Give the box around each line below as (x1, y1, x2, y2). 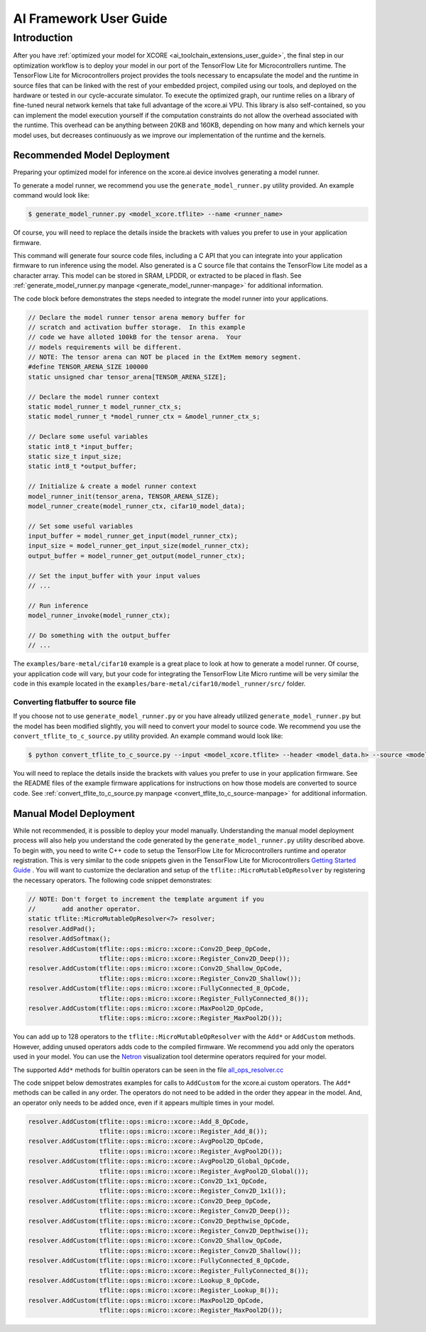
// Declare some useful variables (28, 433, 148, 440)
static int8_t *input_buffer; (28, 443, 133, 450)
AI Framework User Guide (13, 11, 168, 26)
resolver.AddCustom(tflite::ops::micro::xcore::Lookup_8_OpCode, (28, 1276, 261, 1284)
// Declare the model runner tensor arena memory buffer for (28, 313, 246, 321)
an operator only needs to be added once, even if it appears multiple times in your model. (13, 1098, 275, 1107)
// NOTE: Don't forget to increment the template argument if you (28, 895, 264, 903)
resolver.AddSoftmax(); (28, 935, 111, 943)
